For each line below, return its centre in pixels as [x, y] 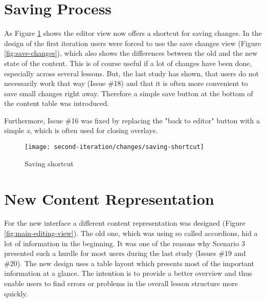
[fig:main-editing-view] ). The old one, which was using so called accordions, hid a [131, 233]
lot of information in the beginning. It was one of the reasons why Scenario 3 [125, 243]
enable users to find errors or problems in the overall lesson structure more [121, 283]
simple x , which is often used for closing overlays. [81, 130]
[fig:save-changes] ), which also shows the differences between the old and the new [131, 53]
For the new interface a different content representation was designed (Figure [125, 223]
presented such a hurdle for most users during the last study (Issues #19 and [125, 253]
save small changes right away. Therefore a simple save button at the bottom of [129, 93]
